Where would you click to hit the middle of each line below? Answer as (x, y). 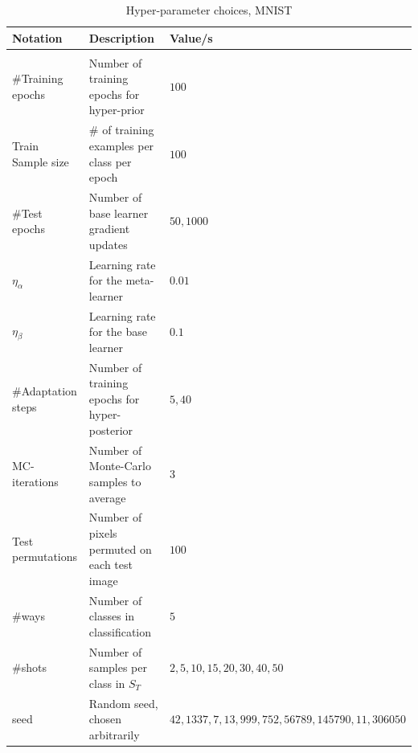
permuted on (120, 548)
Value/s (191, 37)
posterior (111, 430)
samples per (118, 667)
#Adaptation (45, 391)
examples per (121, 145)
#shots (29, 667)
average (107, 497)
